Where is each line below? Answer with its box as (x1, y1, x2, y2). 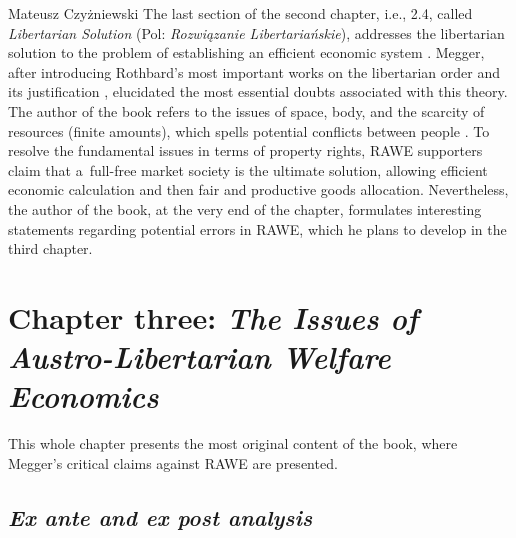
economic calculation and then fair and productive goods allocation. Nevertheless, (8, 179, 509, 200)
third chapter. (8, 238, 93, 259)
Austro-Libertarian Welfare (8, 336, 391, 378)
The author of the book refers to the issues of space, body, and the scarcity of (8, 100, 485, 121)
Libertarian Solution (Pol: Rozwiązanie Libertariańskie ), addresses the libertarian (8, 22, 505, 43)
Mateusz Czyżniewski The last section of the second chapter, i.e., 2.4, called (8, 3, 473, 23)
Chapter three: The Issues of (8, 296, 418, 338)
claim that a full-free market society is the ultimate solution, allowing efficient (8, 159, 488, 180)
